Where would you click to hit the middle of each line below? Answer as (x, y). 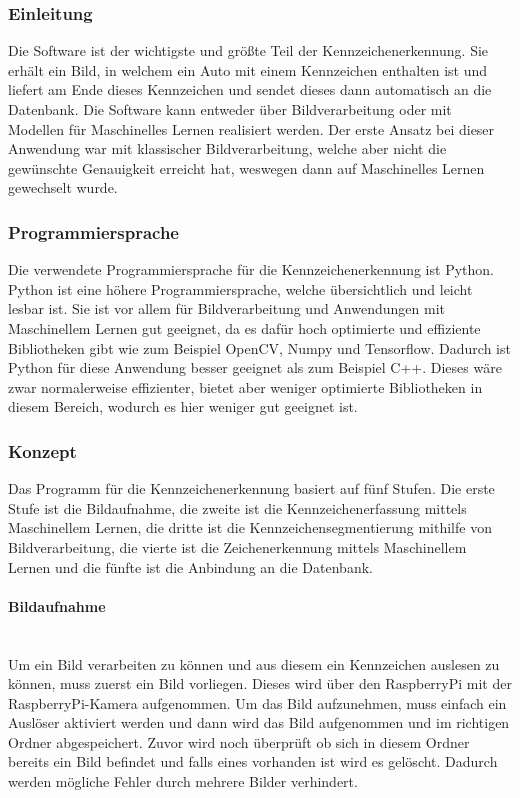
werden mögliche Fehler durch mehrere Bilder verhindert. (183, 781)
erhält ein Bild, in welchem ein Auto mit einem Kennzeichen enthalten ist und (248, 69)
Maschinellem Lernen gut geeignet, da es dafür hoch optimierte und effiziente (244, 327)
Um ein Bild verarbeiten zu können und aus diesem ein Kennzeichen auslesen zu (254, 663)
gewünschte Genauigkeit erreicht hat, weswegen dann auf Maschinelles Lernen (246, 167)
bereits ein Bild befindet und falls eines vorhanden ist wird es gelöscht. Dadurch (253, 761)
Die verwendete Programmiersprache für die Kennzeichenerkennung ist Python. (251, 269)
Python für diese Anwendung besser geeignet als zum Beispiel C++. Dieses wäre (255, 367)
